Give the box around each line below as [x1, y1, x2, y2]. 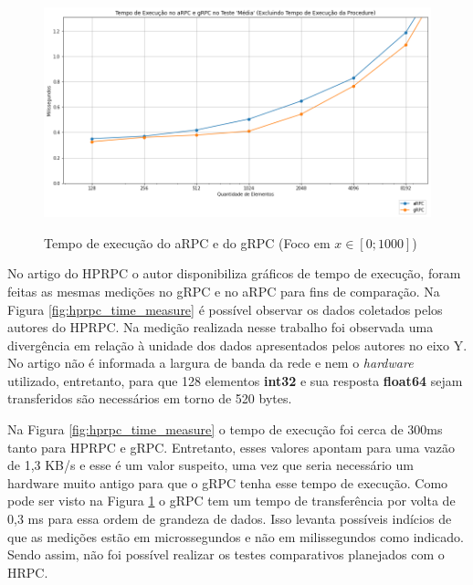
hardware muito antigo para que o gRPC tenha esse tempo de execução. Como [7, 473, 448, 492]
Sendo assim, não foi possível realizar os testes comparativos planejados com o [7, 545, 445, 564]
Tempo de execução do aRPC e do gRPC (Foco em [44, 233, 331, 252]
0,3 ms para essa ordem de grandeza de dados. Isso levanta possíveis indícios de [7, 509, 452, 528]
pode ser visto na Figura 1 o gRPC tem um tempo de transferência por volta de [7, 491, 456, 510]
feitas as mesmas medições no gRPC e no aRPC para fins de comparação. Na [7, 281, 440, 300]
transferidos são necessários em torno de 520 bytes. [7, 389, 292, 408]
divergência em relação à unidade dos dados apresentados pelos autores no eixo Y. [7, 335, 468, 354]
